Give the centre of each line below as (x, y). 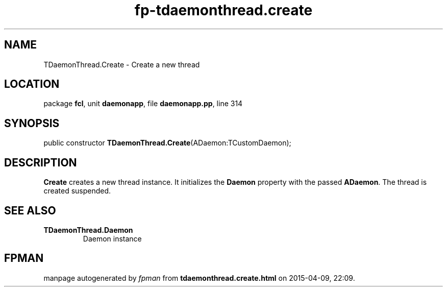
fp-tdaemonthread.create (224, 10)
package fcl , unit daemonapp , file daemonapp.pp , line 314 (143, 104)
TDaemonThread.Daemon (88, 230)
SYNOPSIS (32, 123)
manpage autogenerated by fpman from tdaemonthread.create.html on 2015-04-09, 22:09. (199, 278)
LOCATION (32, 84)
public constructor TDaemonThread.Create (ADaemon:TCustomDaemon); (167, 143)
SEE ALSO (30, 210)
